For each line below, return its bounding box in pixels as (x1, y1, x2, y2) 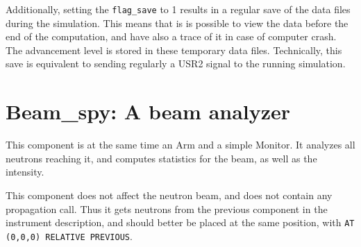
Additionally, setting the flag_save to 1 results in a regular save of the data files (6, 2, 351, 16)
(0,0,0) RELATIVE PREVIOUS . (6, 228, 133, 243)
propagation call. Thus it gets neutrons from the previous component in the (6, 201, 328, 216)
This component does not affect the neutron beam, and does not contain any (6, 187, 333, 202)
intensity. (6, 164, 44, 179)
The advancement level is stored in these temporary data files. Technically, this (6, 42, 342, 57)
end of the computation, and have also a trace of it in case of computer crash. (6, 29, 337, 44)
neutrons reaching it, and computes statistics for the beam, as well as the (6, 151, 317, 165)
